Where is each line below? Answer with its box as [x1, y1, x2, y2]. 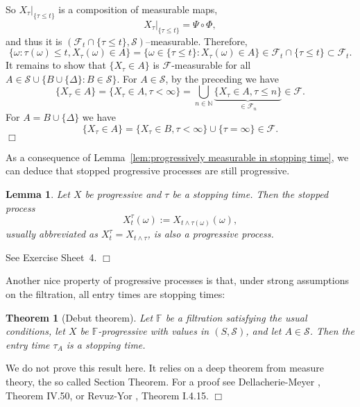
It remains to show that [6, 58, 106, 72]
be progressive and [85, 187, 162, 201]
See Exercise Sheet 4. [6, 249, 97, 264]
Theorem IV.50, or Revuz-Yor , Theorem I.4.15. [6, 388, 209, 402]
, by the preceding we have [165, 71, 279, 85]
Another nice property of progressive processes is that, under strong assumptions [6, 273, 349, 288]
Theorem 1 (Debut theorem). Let [6, 310, 153, 324]
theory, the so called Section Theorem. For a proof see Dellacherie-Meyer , [6, 374, 320, 388]
